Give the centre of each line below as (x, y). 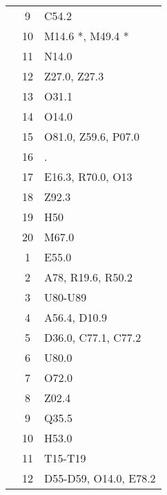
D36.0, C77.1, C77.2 (93, 337)
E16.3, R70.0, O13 (88, 176)
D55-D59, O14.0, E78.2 (100, 478)
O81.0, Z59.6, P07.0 (92, 136)
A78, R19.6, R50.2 (89, 277)
